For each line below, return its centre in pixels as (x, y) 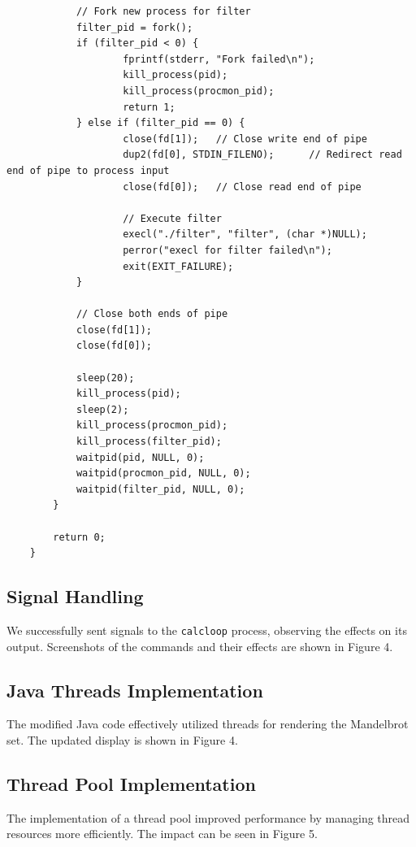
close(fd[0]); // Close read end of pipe (242, 187)
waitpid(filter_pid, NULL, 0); (160, 489)
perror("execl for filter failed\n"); (227, 250)
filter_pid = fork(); (134, 27)
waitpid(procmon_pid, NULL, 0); (163, 473)
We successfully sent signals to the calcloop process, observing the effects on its (207, 630)
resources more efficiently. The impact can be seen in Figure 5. (162, 834)
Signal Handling (75, 596)
